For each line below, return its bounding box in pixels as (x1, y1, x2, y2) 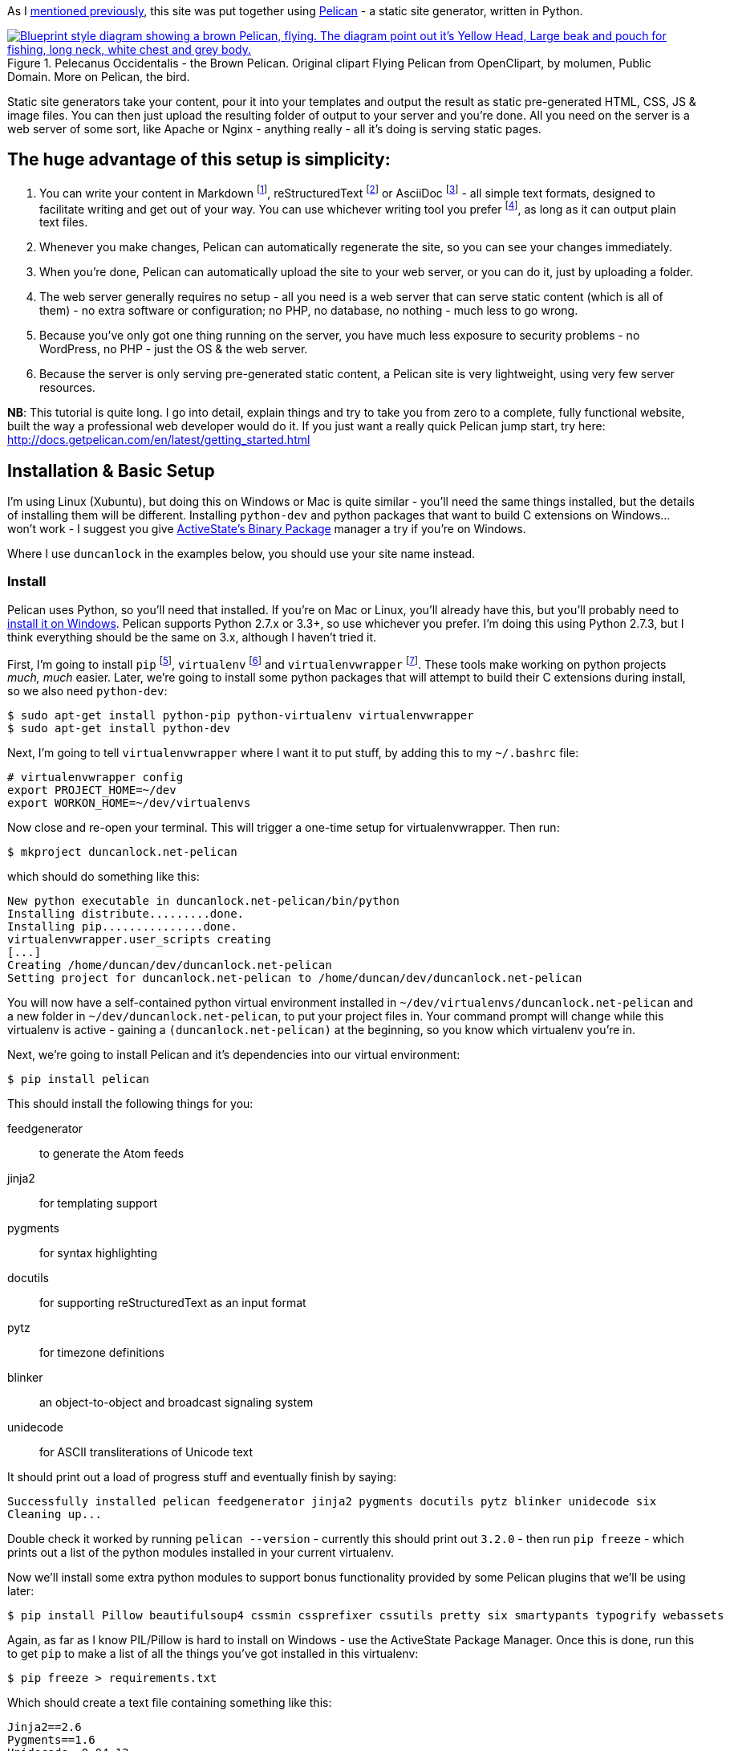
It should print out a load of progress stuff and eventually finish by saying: (7, 1470, 397, 1484)
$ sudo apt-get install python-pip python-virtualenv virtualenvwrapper (7, 709, 474, 723)
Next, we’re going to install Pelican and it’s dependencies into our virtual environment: (7, 1048, 460, 1062)
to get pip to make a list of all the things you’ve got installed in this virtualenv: (7, 1647, 419, 1661)
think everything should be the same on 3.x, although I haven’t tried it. (7, 629, 377, 644)
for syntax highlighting (39, 1246, 157, 1260)
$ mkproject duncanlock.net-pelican (7, 845, 237, 859)
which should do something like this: (7, 869, 200, 884)
